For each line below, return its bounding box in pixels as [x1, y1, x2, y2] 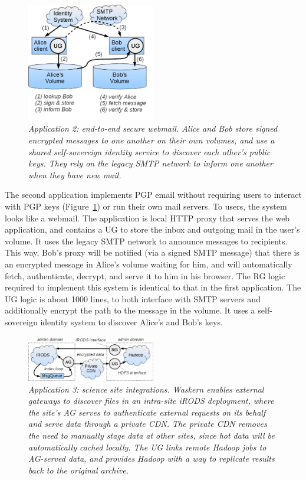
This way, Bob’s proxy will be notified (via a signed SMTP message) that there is [5, 246, 300, 259]
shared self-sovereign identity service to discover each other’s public [28, 145, 271, 158]
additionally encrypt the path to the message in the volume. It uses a [5, 304, 255, 316]
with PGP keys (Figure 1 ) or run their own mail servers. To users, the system [5, 200, 287, 212]
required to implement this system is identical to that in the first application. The [5, 281, 301, 293]
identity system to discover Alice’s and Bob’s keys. [40, 315, 223, 328]
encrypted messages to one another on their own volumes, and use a [28, 134, 275, 146]
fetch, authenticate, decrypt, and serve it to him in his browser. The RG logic [5, 269, 285, 282]
